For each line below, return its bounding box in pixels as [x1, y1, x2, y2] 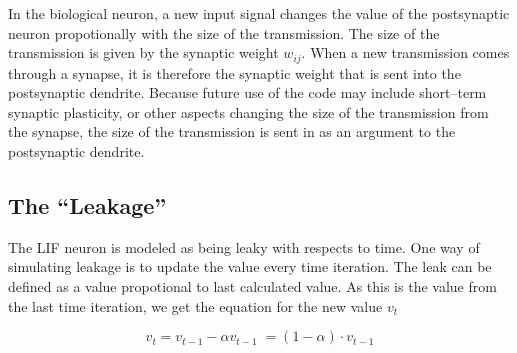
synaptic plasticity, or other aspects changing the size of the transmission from [8, 101, 489, 122]
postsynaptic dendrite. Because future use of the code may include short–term [8, 82, 487, 103]
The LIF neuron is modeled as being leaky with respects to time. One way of [8, 236, 480, 257]
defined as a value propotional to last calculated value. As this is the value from [8, 276, 497, 296]
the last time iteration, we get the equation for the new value [8, 295, 383, 316]
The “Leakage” [8, 190, 167, 220]
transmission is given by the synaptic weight [8, 42, 279, 63]
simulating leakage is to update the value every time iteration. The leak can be [8, 256, 492, 277]
